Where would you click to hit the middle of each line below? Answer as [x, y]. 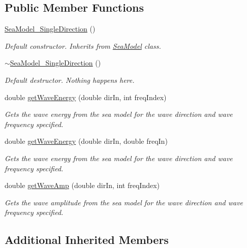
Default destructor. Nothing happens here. [70, 80]
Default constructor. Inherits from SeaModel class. [83, 45]
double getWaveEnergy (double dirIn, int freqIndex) [86, 97]
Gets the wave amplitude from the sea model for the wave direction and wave [124, 202]
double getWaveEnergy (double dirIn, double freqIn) [86, 141]
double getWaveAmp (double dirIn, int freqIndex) [82, 185]
